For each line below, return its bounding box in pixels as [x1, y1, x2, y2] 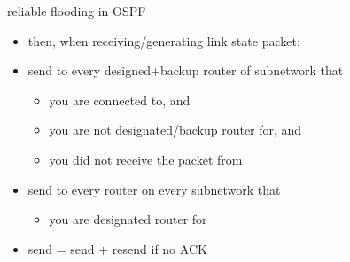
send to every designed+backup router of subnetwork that [27, 61, 344, 80]
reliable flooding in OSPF [7, 2, 146, 19]
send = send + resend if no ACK [27, 239, 207, 258]
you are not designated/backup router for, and [49, 120, 302, 139]
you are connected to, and [49, 90, 191, 109]
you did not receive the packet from [49, 150, 243, 168]
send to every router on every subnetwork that [27, 180, 281, 198]
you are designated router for [49, 210, 207, 228]
